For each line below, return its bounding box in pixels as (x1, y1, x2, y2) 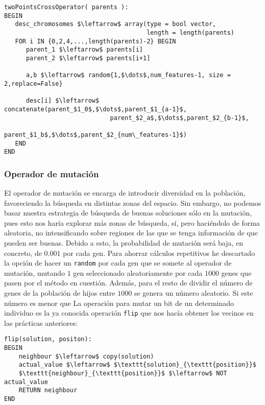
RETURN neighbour (18, 387, 78, 394)
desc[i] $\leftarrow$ (26, 97, 100, 105)
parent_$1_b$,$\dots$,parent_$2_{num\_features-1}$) (4, 131, 187, 138)
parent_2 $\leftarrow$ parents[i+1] (26, 54, 151, 62)
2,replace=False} (4, 80, 63, 87)
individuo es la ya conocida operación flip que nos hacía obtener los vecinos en (4, 307, 254, 318)
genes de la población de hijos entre (4, 288, 115, 298)
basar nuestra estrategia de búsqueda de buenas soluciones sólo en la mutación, (4, 207, 252, 218)
